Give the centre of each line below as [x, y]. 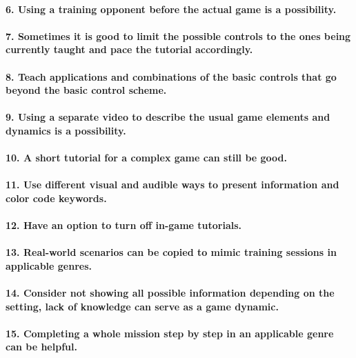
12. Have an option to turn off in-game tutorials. [124, 225]
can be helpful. [41, 347]
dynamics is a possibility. [66, 130]
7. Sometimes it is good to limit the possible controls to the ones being [178, 36]
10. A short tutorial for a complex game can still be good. [147, 158]
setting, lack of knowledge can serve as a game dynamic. [142, 306]
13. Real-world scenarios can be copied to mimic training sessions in [171, 252]
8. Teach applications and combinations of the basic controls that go [171, 76]
